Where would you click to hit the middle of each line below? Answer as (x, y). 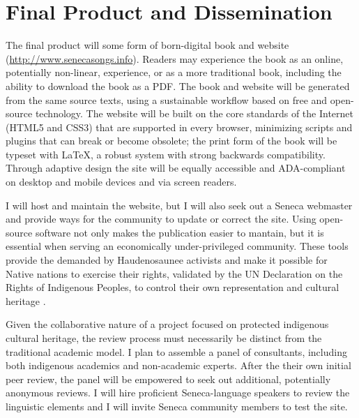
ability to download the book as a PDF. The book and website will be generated (178, 85)
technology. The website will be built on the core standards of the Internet (194, 113)
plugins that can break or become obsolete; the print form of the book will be (171, 141)
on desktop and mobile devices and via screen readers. (121, 182)
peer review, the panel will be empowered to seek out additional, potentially (168, 379)
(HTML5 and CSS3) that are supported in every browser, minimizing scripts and (179, 127)
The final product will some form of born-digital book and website (147, 45)
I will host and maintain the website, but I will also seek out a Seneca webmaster (179, 205)
